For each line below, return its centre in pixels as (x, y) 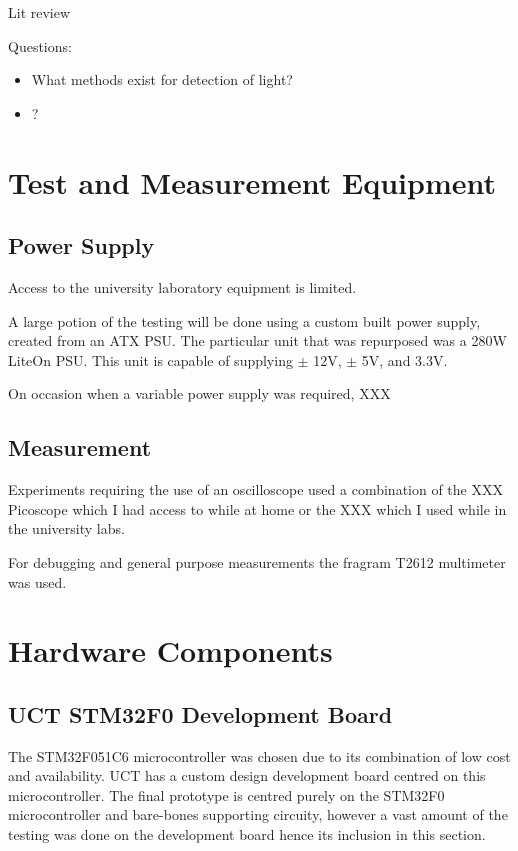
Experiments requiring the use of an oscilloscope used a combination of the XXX (255, 489)
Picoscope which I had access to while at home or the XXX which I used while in (257, 508)
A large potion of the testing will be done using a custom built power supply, (244, 320)
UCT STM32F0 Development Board (200, 713)
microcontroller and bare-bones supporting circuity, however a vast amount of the (258, 814)
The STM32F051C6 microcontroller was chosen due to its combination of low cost (259, 755)
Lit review (39, 12)
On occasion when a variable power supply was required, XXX (199, 393)
